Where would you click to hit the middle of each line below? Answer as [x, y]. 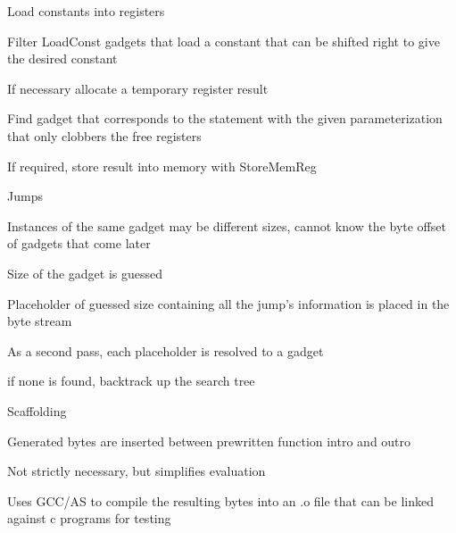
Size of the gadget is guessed [85, 273]
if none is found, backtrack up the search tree [131, 381]
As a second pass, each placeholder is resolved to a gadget [166, 350]
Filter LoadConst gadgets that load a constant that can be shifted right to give [224, 41]
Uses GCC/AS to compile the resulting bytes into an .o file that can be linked [220, 500]
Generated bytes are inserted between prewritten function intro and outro [209, 441]
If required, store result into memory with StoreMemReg [162, 166]
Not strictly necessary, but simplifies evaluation [137, 471]
